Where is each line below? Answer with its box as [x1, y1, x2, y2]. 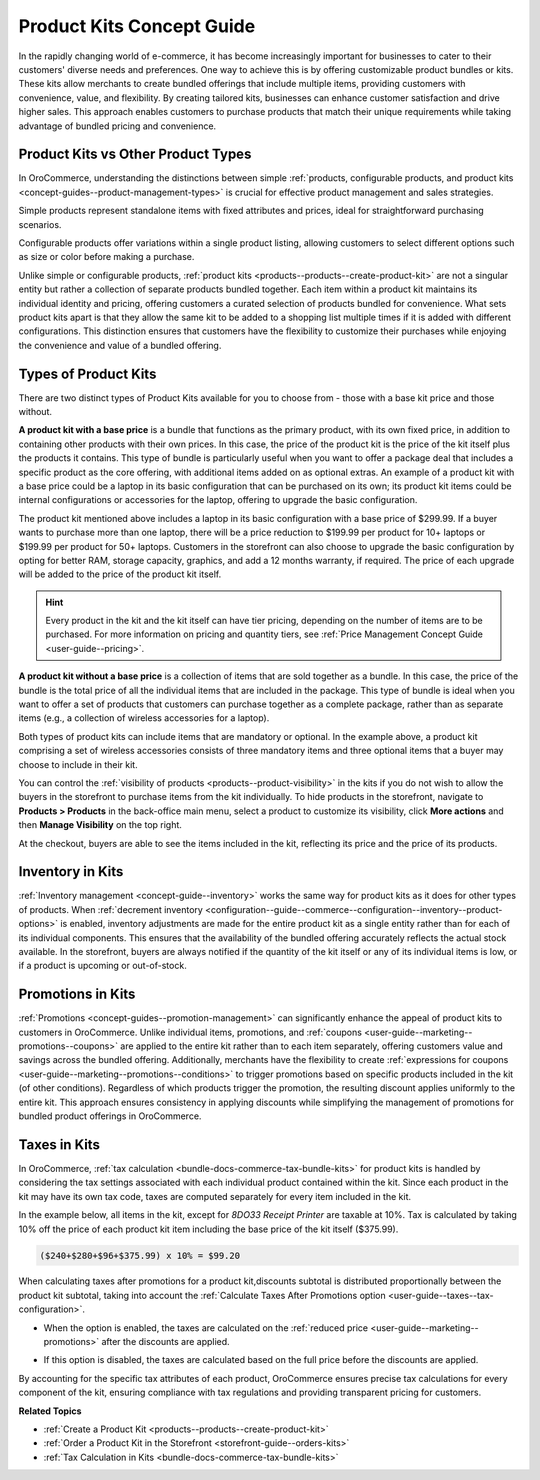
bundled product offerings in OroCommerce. [18, 1110, 202, 1122]
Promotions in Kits [18, 986, 136, 1003]
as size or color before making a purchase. [18, 251, 195, 263]
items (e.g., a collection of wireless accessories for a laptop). [18, 712, 270, 724]
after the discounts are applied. [101, 1336, 230, 1348]
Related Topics [18, 1405, 82, 1417]
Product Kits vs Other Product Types [18, 146, 252, 163]
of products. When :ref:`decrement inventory [18, 903, 204, 915]
